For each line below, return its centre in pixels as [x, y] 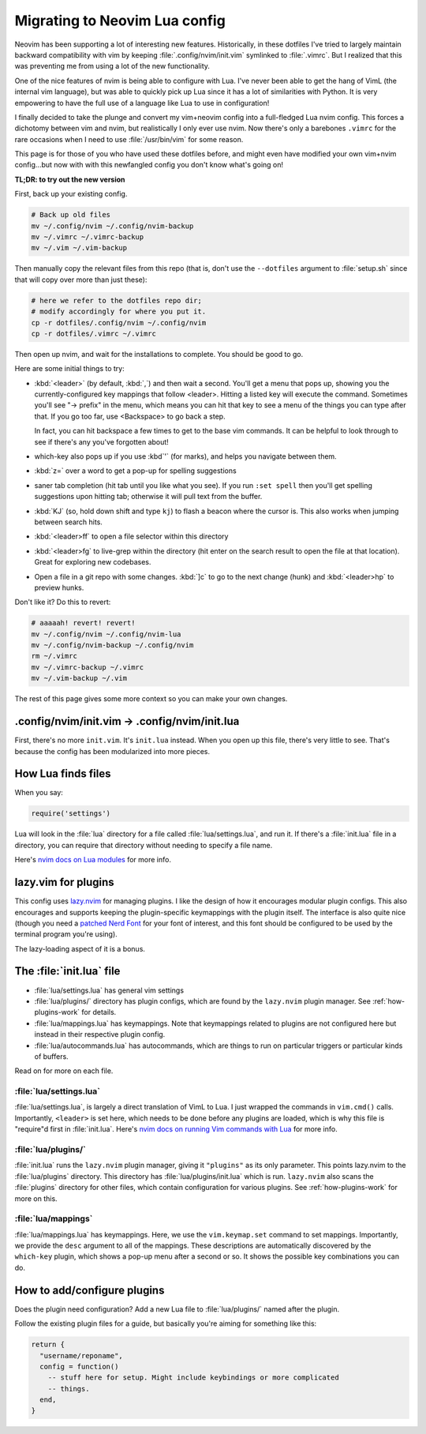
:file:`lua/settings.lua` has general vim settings [109, 990]
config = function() [79, 1366]
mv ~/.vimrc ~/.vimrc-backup [88, 237]
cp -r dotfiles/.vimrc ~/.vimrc [94, 333]
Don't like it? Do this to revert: [63, 602]
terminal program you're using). [66, 934]
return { [48, 1345]
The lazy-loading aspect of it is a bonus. [80, 948]
